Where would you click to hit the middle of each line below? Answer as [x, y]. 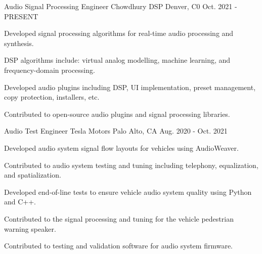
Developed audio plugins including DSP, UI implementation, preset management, [130, 87]
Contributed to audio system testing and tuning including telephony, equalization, [131, 165]
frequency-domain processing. [50, 70]
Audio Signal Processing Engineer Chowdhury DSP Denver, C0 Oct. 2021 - [121, 6]
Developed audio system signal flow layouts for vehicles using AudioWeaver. [121, 147]
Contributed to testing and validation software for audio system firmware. [119, 246]
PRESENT [21, 16]
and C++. [20, 202]
